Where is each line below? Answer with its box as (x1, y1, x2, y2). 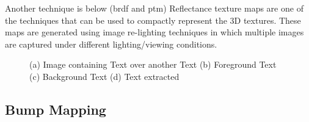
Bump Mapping (5, 99, 106, 118)
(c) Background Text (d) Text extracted (29, 70, 180, 82)
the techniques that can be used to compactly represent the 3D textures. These (5, 13, 301, 26)
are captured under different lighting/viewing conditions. (5, 37, 217, 50)
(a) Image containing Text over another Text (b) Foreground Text (29, 58, 277, 71)
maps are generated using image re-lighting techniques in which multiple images (5, 26, 304, 38)
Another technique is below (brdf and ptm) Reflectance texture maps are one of (5, 2, 304, 14)
